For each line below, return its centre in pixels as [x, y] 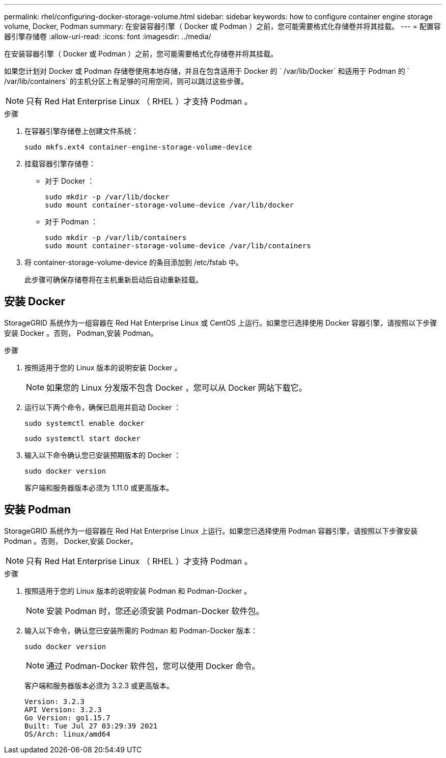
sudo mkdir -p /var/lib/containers [116, 238]
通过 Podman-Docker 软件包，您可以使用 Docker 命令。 [153, 666]
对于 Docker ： [70, 181]
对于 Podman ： [72, 222]
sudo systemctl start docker [82, 438]
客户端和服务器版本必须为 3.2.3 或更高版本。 [99, 685]
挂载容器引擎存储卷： [60, 164]
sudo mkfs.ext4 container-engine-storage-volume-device [138, 147]
